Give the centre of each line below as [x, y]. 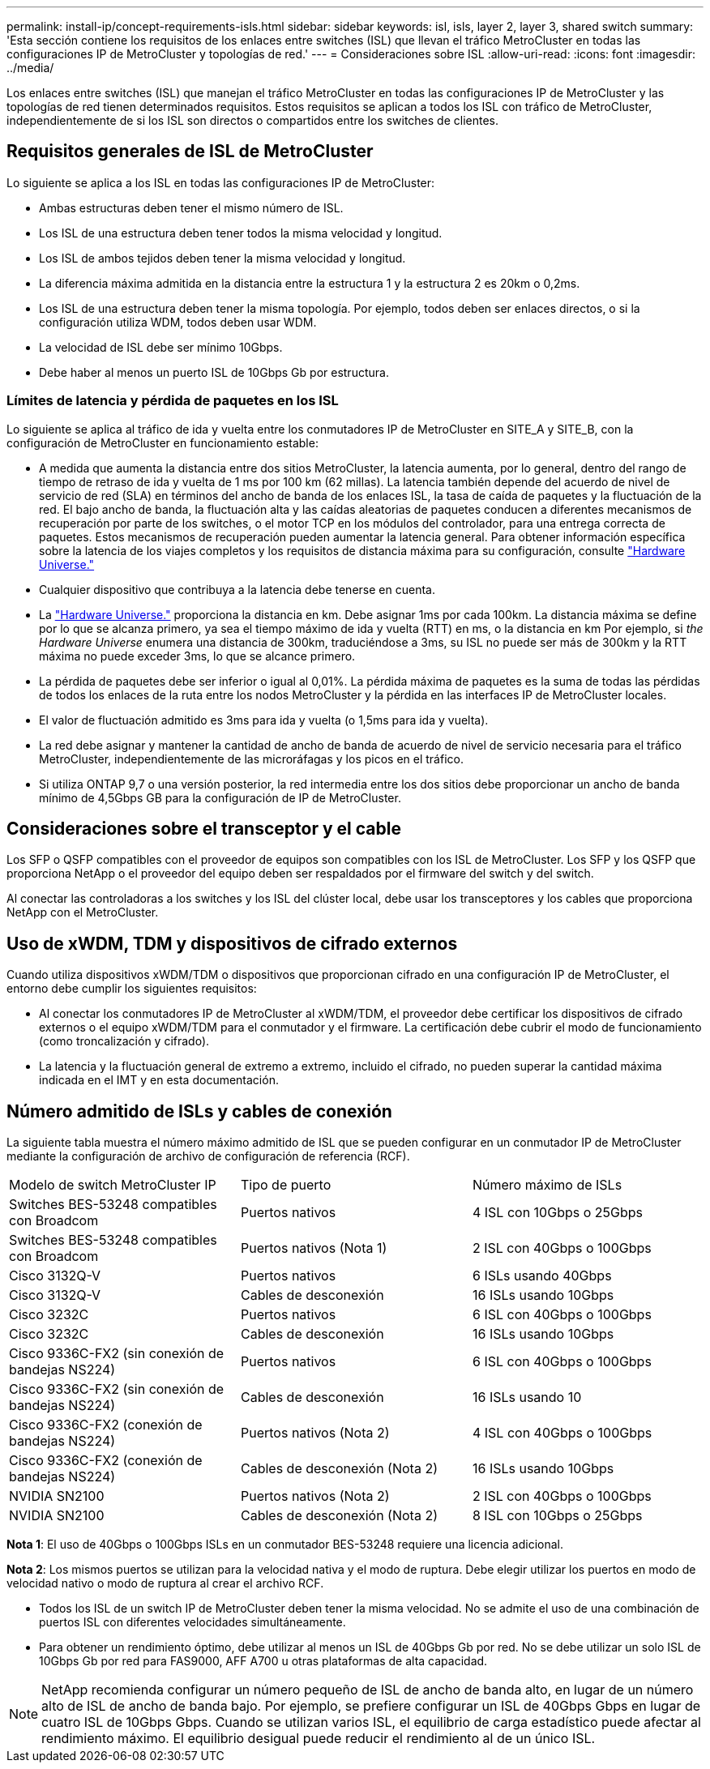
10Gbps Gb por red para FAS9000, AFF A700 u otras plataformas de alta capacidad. [263, 1661]
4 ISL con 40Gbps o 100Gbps [562, 1433]
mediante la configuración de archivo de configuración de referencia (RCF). [208, 1156]
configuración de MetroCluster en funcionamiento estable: [163, 442]
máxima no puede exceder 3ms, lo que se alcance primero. [197, 656]
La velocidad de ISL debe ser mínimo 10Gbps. [161, 347]
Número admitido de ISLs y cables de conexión [199, 1111]
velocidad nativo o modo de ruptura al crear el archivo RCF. [165, 1583]
